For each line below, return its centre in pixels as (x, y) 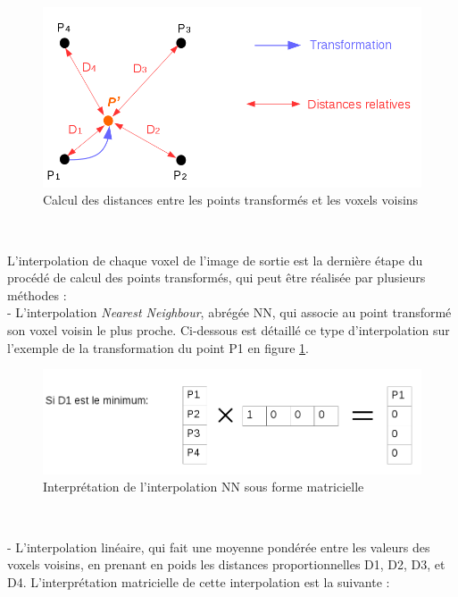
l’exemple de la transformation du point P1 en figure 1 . (158, 347)
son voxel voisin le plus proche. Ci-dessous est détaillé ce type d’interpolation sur (229, 329)
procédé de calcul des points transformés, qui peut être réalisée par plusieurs (217, 277)
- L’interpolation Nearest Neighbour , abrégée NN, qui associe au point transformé (229, 312)
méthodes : (37, 294)
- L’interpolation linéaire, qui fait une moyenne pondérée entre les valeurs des (219, 547)
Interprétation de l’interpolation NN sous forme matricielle (204, 487)
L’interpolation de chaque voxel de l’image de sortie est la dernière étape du (215, 260)
